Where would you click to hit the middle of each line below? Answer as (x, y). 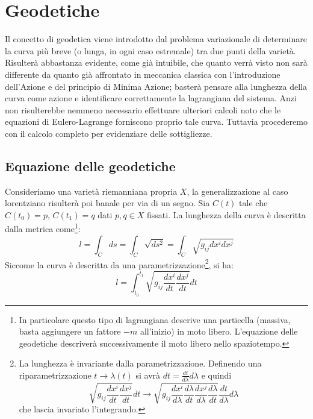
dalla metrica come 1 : (43, 228)
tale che (253, 203)
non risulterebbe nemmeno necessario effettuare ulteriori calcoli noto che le (143, 109)
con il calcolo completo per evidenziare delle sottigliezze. (109, 133)
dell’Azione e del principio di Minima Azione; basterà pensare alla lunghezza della (156, 86)
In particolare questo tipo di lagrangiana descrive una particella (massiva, (155, 319)
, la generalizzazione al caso (237, 191)
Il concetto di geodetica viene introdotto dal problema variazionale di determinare (156, 39)
